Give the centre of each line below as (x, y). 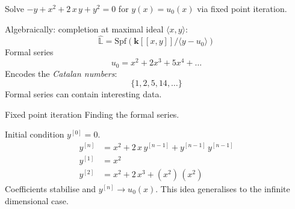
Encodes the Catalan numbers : (61, 73)
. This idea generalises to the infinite (223, 189)
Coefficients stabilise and (51, 189)
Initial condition (35, 134)
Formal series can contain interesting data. (83, 94)
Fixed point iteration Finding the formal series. (92, 114)
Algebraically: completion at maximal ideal (84, 29)
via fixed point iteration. (242, 8)
